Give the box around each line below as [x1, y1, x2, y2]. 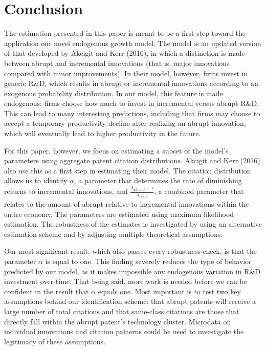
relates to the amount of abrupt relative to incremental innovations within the [4, 199, 249, 209]
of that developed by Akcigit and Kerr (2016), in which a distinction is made [4, 48, 245, 58]
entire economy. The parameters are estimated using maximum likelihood [4, 208, 234, 219]
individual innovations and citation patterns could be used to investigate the [4, 326, 244, 337]
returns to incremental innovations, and [4, 186, 128, 196]
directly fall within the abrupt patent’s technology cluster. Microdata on [4, 316, 231, 326]
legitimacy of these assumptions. [4, 336, 105, 346]
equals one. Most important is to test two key [98, 286, 241, 296]
